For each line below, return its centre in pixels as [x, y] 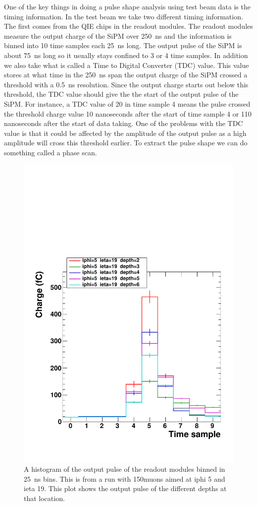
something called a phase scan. [51, 152]
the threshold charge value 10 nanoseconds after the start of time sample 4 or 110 [128, 113]
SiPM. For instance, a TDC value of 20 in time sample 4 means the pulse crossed [127, 103]
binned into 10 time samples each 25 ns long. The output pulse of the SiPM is [123, 45]
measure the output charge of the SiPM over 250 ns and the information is [118, 35]
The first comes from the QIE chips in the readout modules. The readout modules [128, 26]
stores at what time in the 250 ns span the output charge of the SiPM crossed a [126, 75]
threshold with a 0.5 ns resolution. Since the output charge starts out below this [126, 84]
